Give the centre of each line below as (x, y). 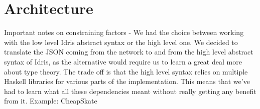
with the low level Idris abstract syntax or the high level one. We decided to (121, 42)
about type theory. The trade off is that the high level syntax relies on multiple (126, 71)
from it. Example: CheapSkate (51, 101)
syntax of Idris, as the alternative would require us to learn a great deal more (123, 61)
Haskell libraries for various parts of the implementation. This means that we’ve (127, 81)
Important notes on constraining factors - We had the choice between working (124, 32)
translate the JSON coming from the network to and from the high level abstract (129, 52)
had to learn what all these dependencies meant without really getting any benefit (130, 91)
